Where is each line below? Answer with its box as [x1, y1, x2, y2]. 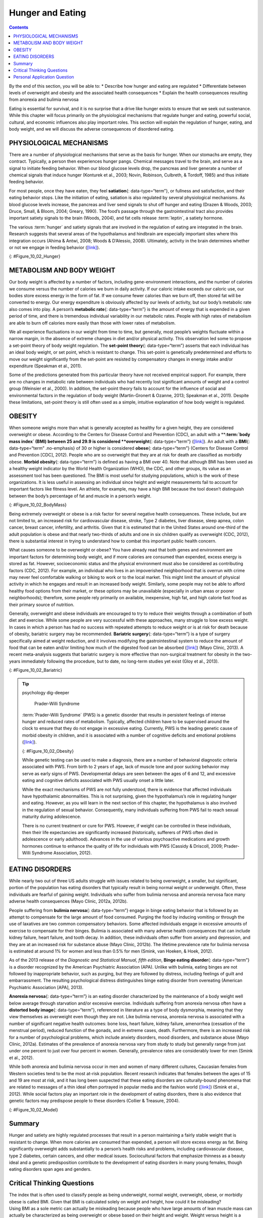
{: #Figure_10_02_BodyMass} [9, 502, 67, 508]
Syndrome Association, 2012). [32, 850, 92, 856]
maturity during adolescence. [22, 814, 81, 819]
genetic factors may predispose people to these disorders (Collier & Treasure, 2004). [9, 1098, 180, 1104]
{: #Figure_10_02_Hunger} [9, 253, 61, 259]
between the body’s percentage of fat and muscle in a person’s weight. [9, 493, 152, 499]
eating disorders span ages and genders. [9, 1166, 92, 1172]
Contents [9, 24, 29, 30]
